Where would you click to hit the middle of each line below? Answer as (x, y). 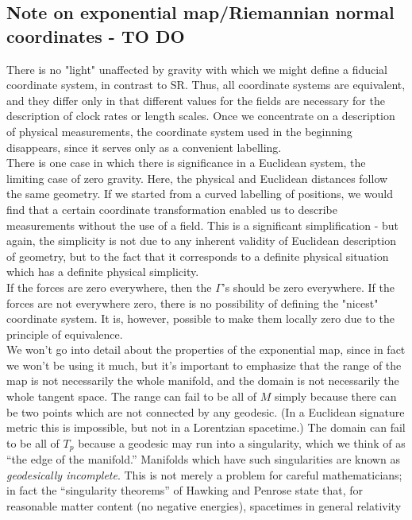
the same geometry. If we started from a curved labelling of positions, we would (200, 194)
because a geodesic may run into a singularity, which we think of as (242, 442)
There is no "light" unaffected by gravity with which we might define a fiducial (197, 69)
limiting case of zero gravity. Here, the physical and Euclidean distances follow (197, 178)
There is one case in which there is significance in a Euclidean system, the (186, 163)
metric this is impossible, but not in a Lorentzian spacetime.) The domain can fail (206, 427)
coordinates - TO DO (96, 35)
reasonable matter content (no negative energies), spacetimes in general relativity (204, 506)
